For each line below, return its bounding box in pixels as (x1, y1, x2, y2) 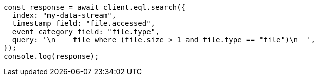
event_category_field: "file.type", (12, 28, 160, 36)
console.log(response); (4, 52, 99, 60)
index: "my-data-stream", (12, 11, 117, 19)
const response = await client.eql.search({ (4, 3, 186, 11)
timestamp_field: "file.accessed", (12, 19, 156, 28)
